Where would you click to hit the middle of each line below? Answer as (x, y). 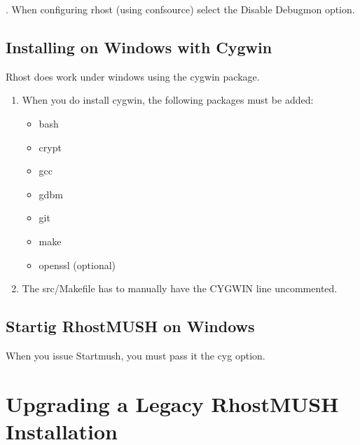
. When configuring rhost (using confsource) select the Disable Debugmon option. (180, 9)
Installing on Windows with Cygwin (139, 47)
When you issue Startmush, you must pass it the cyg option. (136, 355)
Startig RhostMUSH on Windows (130, 326)
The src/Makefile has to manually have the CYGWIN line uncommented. (180, 288)
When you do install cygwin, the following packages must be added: (168, 100)
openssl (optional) (77, 265)
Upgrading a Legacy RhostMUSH (172, 403)
